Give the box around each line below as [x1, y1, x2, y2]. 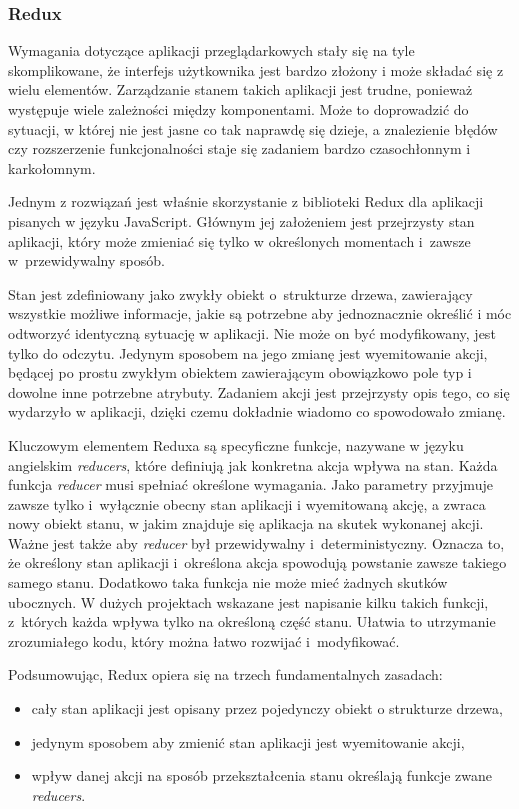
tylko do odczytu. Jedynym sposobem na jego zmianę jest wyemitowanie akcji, [8, 342, 488, 363]
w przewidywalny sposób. [8, 250, 165, 271]
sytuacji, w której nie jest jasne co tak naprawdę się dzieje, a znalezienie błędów [8, 118, 498, 139]
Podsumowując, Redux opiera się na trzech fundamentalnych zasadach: [8, 664, 443, 685]
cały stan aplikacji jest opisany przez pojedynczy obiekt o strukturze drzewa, [31, 698, 503, 719]
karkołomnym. [8, 157, 96, 178]
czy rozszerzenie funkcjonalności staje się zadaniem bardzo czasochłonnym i [8, 138, 471, 159]
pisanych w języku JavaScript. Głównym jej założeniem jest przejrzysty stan [8, 210, 475, 231]
